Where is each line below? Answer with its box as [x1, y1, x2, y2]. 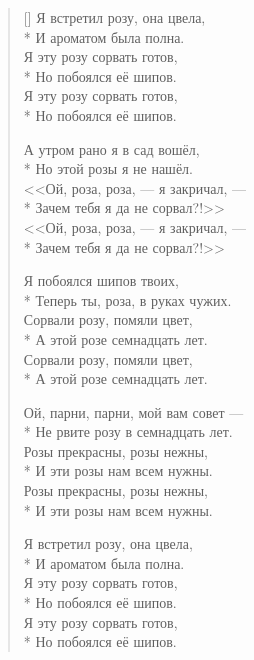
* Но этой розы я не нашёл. [23, 158, 193, 179]
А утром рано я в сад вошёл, [23, 138, 200, 159]
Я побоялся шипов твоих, [23, 270, 179, 291]
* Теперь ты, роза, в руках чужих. [23, 289, 232, 310]
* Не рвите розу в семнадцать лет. [23, 421, 233, 442]
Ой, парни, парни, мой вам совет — [23, 401, 244, 422]
